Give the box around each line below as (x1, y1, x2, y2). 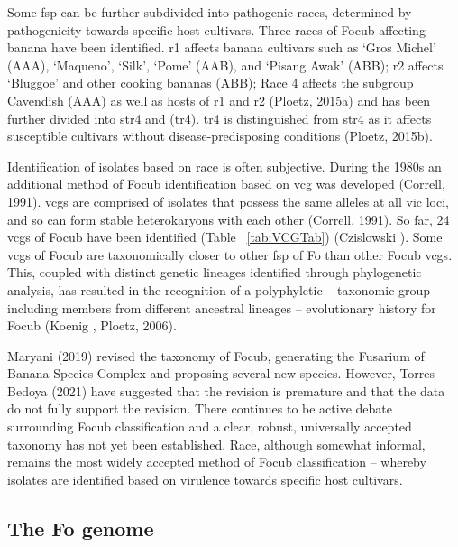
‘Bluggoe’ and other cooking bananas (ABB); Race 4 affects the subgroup (7, 73, 414, 92)
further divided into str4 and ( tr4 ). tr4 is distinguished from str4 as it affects (7, 108, 432, 127)
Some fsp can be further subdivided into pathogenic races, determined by (7, 3, 412, 21)
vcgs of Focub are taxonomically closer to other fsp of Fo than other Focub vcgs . (7, 245, 453, 264)
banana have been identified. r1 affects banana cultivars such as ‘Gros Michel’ (7, 38, 436, 57)
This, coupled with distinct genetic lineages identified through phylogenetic (7, 263, 422, 282)
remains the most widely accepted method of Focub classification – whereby (7, 452, 426, 471)
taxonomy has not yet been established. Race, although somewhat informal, (7, 434, 426, 453)
